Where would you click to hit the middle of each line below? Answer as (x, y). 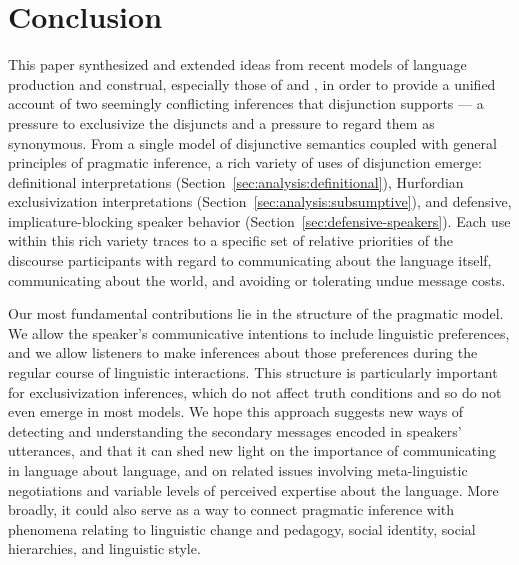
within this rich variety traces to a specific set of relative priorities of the (231, 240)
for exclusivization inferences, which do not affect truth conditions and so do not (255, 391)
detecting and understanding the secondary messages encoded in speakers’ (235, 430)
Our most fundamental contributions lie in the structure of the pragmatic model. (256, 313)
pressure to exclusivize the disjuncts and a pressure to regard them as (221, 122)
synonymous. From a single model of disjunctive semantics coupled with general (252, 142)
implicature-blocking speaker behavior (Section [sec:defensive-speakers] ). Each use (259, 220)
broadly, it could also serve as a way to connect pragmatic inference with (231, 509)
